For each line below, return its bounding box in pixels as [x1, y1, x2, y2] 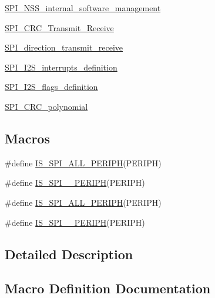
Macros [5, 129, 50, 147]
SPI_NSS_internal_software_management [5, 2, 161, 14]
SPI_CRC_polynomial [5, 100, 88, 112]
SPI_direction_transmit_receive [5, 41, 123, 53]
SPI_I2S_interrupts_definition [5, 61, 117, 73]
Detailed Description [5, 245, 133, 263]
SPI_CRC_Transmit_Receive [5, 21, 114, 34]
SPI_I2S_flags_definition [5, 81, 98, 93]
